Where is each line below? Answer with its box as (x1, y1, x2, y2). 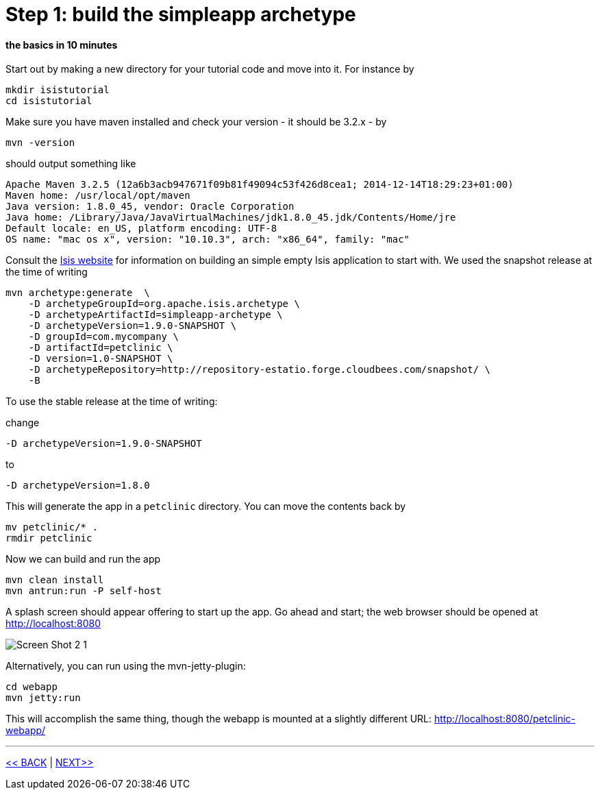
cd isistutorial (5, 95, 92, 107)
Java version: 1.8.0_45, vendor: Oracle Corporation (5, 201, 295, 212)
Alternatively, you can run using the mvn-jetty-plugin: (5, 660, 246, 672)
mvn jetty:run (5, 692, 81, 704)
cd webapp (5, 681, 58, 693)
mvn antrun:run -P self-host (5, 585, 162, 597)
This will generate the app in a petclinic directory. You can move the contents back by (5, 500, 406, 513)
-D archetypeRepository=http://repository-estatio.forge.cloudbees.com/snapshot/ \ (28, 364, 491, 376)
